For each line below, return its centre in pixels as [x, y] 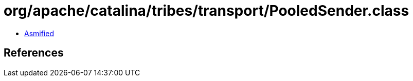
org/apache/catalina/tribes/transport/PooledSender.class [206, 11]
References [34, 53]
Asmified [39, 33]
